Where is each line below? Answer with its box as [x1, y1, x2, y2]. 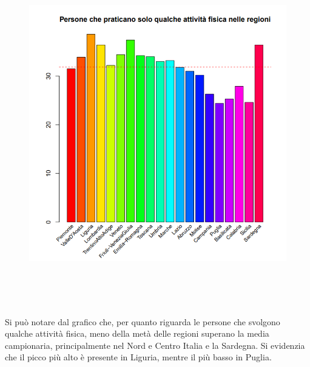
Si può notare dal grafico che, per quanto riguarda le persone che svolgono [5, 315, 280, 328]
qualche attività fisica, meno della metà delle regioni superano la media [5, 327, 269, 340]
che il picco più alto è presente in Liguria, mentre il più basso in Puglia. [5, 351, 272, 363]
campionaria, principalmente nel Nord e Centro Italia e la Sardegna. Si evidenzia [5, 339, 305, 351]
